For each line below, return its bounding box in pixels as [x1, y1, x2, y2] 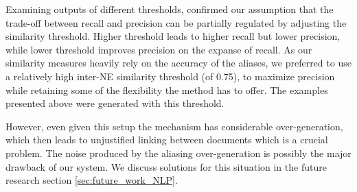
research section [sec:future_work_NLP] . [5, 173, 178, 187]
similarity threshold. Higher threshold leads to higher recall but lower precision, [5, 29, 341, 43]
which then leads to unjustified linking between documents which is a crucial [5, 132, 328, 147]
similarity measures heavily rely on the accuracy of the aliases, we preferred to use [5, 56, 352, 70]
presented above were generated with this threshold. [5, 96, 224, 110]
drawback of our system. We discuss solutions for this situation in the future [5, 159, 327, 173]
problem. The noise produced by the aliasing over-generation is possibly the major [5, 145, 352, 160]
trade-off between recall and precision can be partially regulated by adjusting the [5, 15, 347, 29]
